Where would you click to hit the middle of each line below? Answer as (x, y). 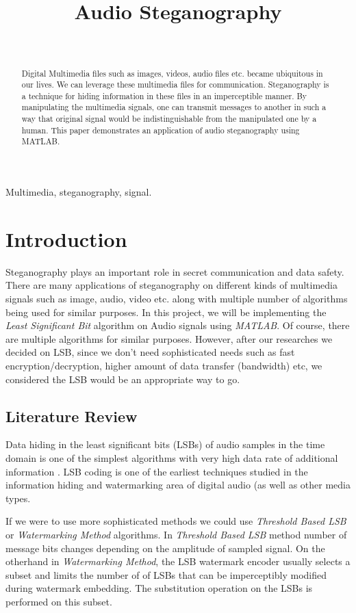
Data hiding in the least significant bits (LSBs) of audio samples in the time (165, 444)
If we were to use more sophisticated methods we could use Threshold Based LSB (176, 521)
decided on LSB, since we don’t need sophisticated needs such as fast (150, 352)
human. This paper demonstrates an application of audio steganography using (161, 130)
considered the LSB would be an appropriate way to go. (123, 379)
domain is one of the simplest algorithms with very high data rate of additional (172, 457)
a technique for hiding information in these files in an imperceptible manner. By (164, 95)
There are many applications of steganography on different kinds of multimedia (171, 285)
